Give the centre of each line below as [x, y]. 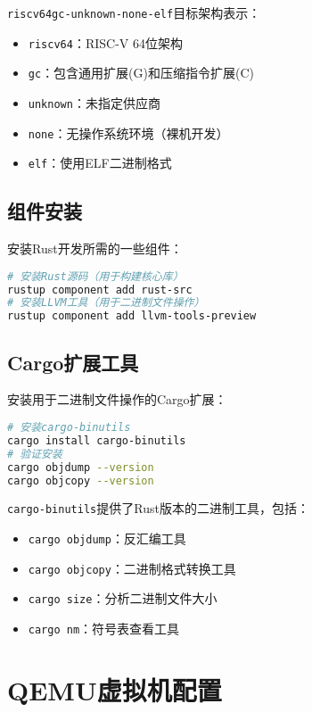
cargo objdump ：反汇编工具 [107, 538]
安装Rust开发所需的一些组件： [95, 248]
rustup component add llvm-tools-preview [132, 316]
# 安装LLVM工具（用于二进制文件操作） [106, 303]
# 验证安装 [35, 454]
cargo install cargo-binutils [97, 440]
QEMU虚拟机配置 [115, 689]
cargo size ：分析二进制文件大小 [123, 598]
